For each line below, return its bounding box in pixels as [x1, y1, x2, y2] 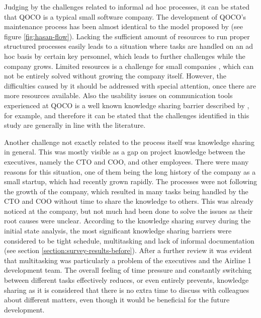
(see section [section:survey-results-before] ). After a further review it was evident [4, 245, 252, 256]
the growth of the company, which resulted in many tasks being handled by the [4, 186, 248, 196]
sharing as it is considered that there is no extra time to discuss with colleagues [4, 284, 249, 295]
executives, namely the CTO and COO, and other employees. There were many [4, 156, 249, 167]
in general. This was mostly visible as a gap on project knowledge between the [4, 146, 245, 157]
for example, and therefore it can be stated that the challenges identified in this [4, 110, 249, 120]
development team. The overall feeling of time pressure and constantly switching [4, 265, 252, 275]
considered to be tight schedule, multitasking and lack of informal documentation [4, 235, 254, 246]
